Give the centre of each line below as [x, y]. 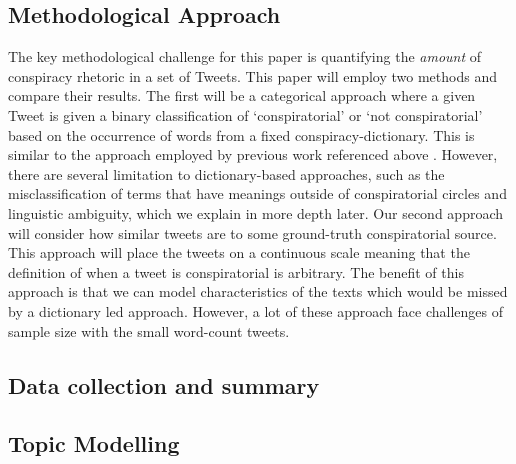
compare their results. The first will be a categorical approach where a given [242, 95]
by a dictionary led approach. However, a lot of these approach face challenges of [255, 310]
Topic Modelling [94, 443]
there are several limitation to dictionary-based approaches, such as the [226, 173]
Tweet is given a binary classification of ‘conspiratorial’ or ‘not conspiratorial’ [245, 114]
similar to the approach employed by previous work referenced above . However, [253, 154]
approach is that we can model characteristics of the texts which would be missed [258, 291]
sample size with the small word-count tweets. [149, 330]
